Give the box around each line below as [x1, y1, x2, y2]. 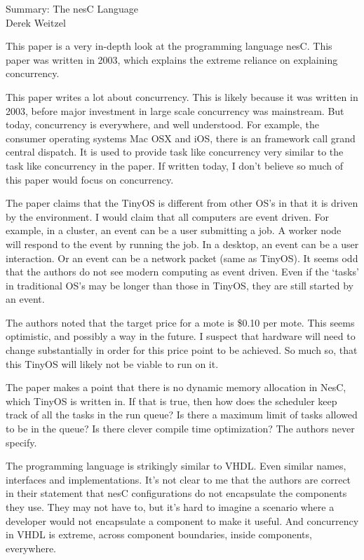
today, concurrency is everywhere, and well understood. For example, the [6, 117, 320, 132]
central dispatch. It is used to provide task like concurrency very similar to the [6, 144, 344, 159]
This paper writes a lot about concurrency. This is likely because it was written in [6, 89, 358, 104]
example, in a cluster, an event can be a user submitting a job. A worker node [6, 223, 342, 238]
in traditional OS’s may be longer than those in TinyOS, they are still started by [6, 278, 353, 292]
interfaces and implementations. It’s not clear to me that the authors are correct [6, 472, 351, 486]
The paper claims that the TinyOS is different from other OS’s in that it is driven [6, 196, 358, 210]
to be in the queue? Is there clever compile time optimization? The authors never [6, 421, 355, 436]
